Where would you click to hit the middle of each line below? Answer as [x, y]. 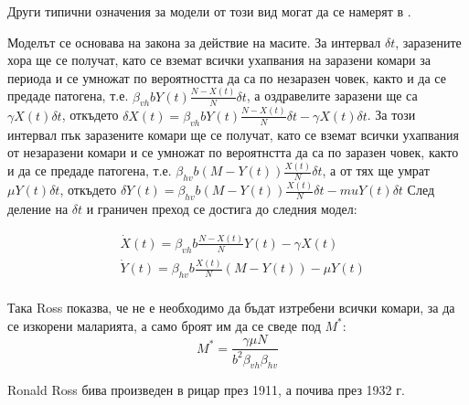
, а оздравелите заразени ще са [332, 96]
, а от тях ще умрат [376, 171]
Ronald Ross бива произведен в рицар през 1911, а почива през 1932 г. [206, 390]
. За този [391, 115]
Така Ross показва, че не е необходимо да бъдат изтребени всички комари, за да [231, 307]
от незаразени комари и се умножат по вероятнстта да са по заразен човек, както [233, 152]
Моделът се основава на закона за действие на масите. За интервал [194, 42]
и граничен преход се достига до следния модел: [222, 208]
